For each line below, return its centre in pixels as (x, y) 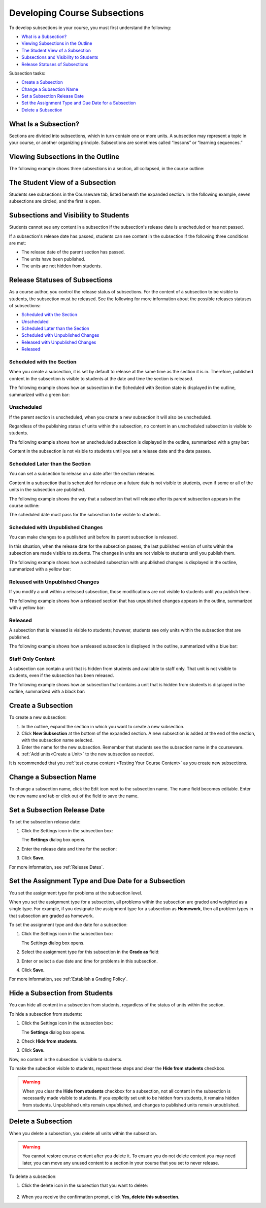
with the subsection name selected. (57, 740)
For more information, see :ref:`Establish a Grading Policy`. (68, 979)
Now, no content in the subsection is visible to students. (66, 1059)
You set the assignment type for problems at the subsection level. (76, 893)
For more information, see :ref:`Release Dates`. (57, 867)
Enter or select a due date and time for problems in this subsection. (90, 961)
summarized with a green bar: (39, 394)
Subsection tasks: (27, 73)
